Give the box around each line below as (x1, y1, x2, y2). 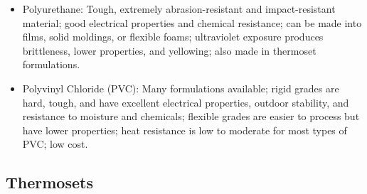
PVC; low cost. (22, 136, 88, 151)
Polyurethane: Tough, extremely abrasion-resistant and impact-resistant (22, 1, 336, 16)
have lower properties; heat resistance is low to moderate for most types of (22, 122, 347, 137)
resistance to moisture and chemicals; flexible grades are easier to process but (22, 109, 360, 124)
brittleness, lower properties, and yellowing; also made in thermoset (22, 43, 317, 58)
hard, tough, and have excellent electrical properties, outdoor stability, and (22, 95, 349, 109)
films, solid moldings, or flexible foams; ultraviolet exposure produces (22, 29, 324, 44)
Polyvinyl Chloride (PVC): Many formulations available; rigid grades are (22, 80, 339, 95)
